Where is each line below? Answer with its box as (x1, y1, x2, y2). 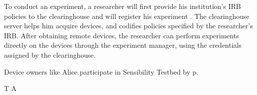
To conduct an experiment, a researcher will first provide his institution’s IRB (4, 1, 241, 11)
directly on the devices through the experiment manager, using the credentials (4, 40, 242, 50)
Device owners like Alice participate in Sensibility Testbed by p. (4, 66, 198, 77)
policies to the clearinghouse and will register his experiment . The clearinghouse (4, 10, 250, 21)
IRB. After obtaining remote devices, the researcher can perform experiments (4, 30, 239, 40)
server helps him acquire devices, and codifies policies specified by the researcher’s (4, 20, 253, 31)
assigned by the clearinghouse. (4, 49, 96, 60)
